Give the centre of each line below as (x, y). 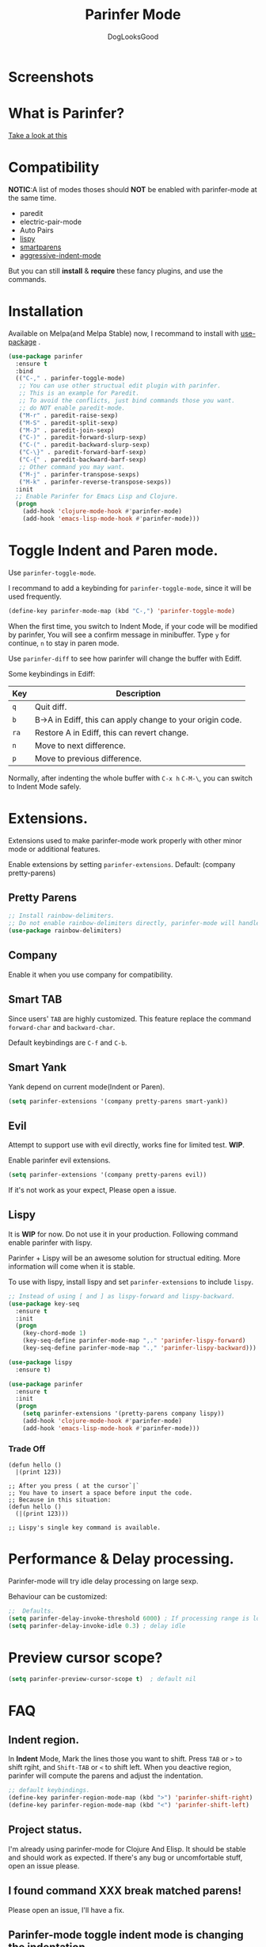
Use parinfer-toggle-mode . (52, 573)
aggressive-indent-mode (60, 255)
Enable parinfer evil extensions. (59, 1160)
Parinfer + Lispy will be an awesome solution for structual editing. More (124, 1258)
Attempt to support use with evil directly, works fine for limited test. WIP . (127, 1145)
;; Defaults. (32, 1611)
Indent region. (44, 1740)
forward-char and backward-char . (62, 1027)
